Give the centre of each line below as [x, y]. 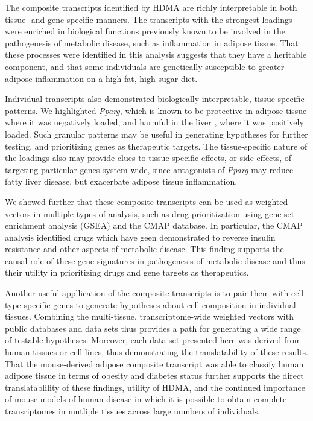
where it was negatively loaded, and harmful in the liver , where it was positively [154, 122]
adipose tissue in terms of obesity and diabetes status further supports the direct [154, 375]
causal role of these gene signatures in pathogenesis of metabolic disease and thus [155, 260]
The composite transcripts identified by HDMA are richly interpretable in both [151, 7]
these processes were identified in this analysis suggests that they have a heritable [156, 55]
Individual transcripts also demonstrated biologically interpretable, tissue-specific [155, 99]
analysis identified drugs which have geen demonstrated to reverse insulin [140, 237]
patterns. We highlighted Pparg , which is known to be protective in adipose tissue [156, 110]
